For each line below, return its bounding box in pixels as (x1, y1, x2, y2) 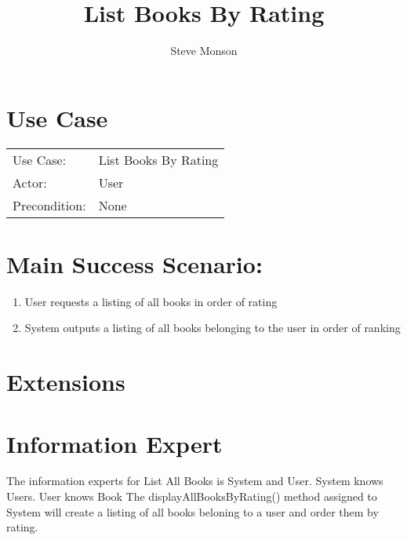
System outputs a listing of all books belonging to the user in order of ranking (24, 319, 401, 336)
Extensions (6, 366, 125, 398)
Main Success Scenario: (6, 247, 263, 279)
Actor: (13, 173, 47, 192)
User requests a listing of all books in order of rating (24, 293, 278, 309)
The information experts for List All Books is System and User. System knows (6, 472, 383, 489)
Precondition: (13, 195, 86, 214)
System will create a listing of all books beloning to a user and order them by (6, 503, 379, 520)
